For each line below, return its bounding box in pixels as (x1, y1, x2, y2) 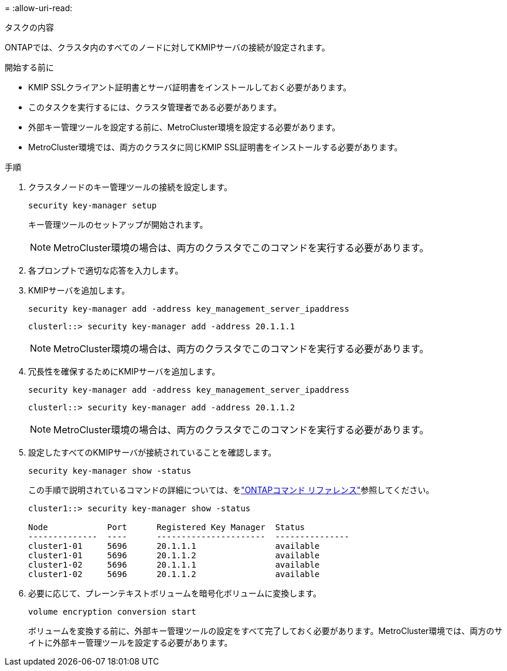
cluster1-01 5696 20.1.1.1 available (28, 541, 320, 551)
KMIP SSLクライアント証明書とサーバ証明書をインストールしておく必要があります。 (28, 82, 352, 92)
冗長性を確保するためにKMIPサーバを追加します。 (28, 366, 220, 376)
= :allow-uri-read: (5, 3, 73, 13)
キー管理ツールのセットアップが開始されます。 (28, 220, 208, 230)
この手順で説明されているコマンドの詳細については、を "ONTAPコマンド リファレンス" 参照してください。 (28, 485, 434, 495)
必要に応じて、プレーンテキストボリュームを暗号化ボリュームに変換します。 (28, 588, 321, 598)
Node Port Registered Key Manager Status (28, 522, 305, 532)
